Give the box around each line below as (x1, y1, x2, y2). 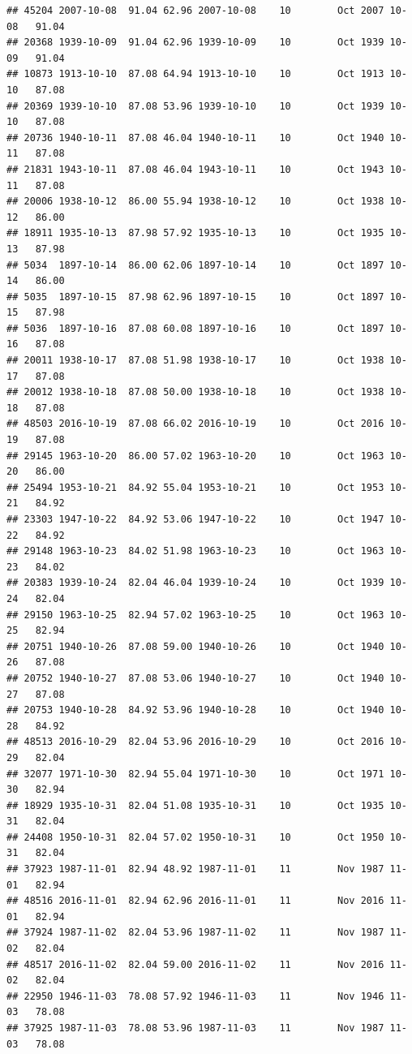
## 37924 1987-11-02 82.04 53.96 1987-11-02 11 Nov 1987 (6, 927, 384, 939)
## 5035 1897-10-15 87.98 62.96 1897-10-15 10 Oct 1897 (6, 290, 384, 303)
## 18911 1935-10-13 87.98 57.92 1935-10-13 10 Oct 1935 (6, 227, 384, 239)
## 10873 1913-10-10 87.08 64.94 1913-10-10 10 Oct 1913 (6, 68, 384, 80)
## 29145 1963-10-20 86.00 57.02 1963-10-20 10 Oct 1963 (6, 450, 384, 462)
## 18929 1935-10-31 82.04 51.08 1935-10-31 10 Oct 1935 (6, 799, 384, 811)
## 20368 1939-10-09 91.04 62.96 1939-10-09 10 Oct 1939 (6, 37, 384, 49)
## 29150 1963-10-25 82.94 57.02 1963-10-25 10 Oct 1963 (6, 609, 384, 621)
